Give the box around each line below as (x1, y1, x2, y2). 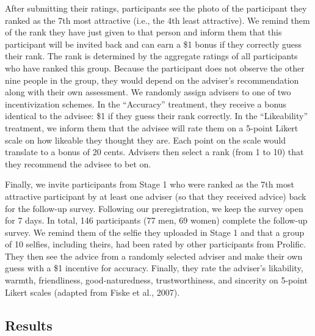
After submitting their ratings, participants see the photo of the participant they (5, 2, 307, 14)
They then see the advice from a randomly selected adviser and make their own (5, 249, 303, 262)
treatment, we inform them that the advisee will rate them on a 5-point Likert (5, 121, 299, 134)
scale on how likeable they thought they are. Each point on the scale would (5, 133, 286, 146)
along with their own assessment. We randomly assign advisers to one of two (5, 86, 291, 98)
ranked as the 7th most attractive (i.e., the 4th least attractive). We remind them (5, 13, 310, 26)
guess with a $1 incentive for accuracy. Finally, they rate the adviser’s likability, (5, 261, 303, 274)
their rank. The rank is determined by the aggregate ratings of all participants (5, 49, 298, 62)
